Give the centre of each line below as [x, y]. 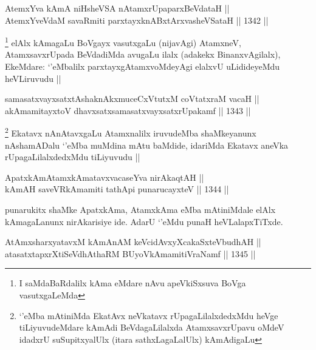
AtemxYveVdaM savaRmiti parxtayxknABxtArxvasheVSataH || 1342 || [137, 20]
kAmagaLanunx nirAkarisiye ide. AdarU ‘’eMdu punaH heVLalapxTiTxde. [144, 221]
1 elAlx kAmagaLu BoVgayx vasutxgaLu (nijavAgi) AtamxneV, [123, 42]
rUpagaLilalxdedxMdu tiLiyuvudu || [73, 157]
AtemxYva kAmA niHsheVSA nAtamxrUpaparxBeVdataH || [117, 8]
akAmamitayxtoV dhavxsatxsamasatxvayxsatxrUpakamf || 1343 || [128, 110]
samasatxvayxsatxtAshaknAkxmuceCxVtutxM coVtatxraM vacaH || [132, 99]
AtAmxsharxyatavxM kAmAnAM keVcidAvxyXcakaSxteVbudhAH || [133, 242]
